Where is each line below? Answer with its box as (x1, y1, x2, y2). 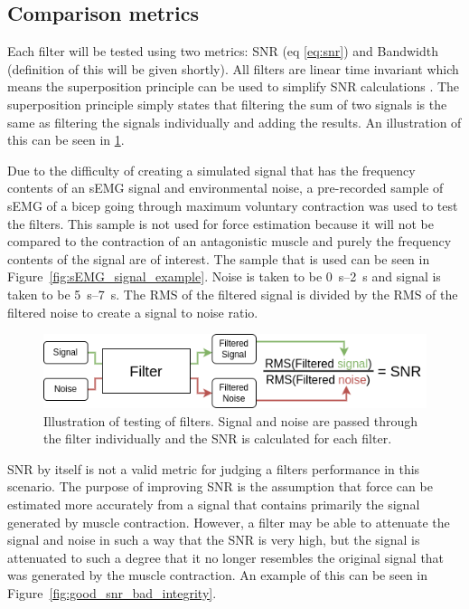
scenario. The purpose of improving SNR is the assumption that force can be (7, 477, 433, 496)
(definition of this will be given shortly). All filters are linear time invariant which (7, 59, 459, 78)
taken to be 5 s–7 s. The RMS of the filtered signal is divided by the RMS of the (7, 284, 458, 303)
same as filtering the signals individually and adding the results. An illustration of (7, 112, 462, 131)
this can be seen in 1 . (7, 130, 125, 149)
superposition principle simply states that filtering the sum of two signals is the (7, 94, 447, 113)
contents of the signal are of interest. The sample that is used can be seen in (7, 249, 430, 268)
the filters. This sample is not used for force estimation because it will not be (7, 214, 434, 233)
